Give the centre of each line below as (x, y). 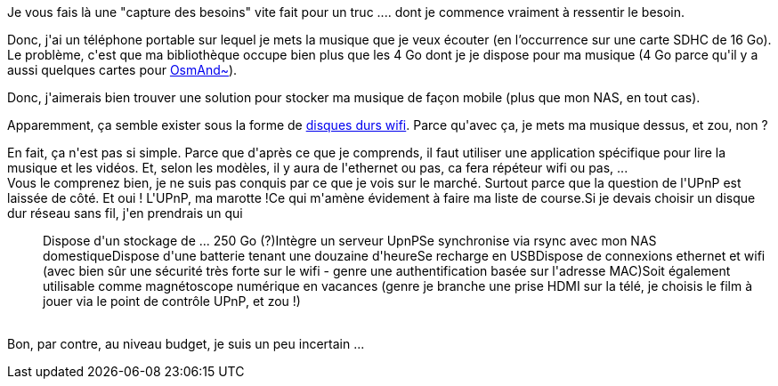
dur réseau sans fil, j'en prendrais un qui (125, 213)
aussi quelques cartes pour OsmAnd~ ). (122, 70)
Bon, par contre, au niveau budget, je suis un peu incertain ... (186, 344)
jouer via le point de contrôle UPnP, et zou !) (172, 301)
